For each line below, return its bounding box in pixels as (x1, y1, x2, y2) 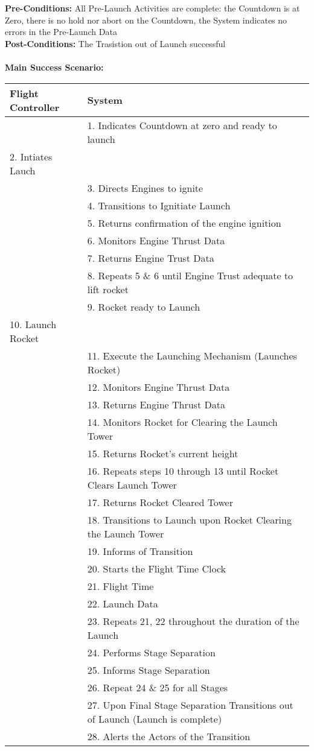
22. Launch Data (87, 596, 158, 610)
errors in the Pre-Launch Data (5, 25, 117, 38)
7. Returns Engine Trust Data (87, 250, 214, 265)
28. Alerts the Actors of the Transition (87, 729, 251, 743)
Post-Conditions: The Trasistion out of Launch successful (5, 37, 226, 49)
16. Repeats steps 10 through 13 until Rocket (87, 463, 279, 478)
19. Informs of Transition (87, 543, 193, 558)
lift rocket (87, 282, 129, 296)
